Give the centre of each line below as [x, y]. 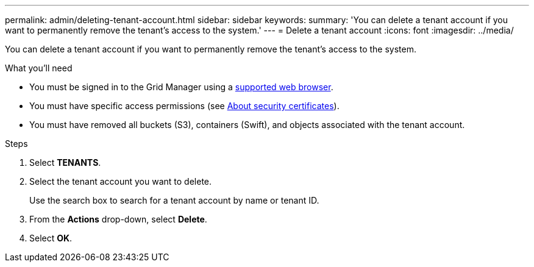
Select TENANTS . [65, 162]
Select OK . [51, 238]
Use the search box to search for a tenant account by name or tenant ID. [174, 200]
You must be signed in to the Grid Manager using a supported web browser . [181, 87]
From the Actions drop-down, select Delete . [118, 219]
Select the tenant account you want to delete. [121, 181]
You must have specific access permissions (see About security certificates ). [184, 106]
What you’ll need [39, 68]
